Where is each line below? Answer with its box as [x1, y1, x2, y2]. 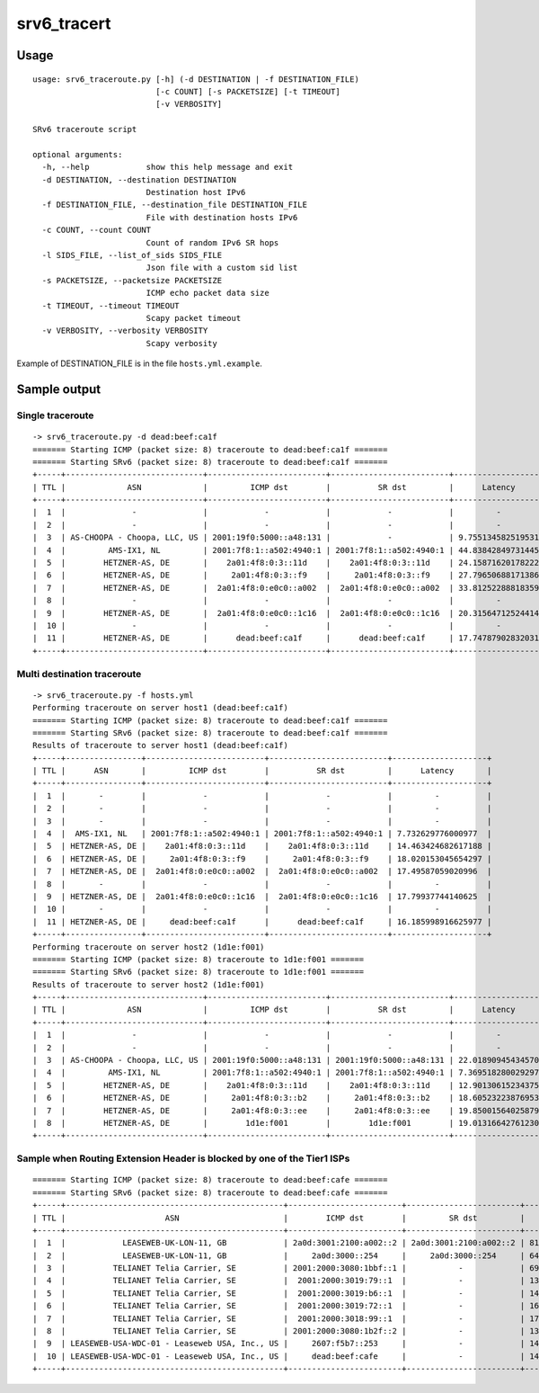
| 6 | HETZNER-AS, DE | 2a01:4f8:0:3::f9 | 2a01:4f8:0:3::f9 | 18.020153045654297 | [32, 853, 492, 863]
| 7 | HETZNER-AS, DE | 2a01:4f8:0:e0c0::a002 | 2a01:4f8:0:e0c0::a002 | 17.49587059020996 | [32, 866, 492, 877]
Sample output [16, 381, 102, 397]
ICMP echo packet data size [146, 288, 269, 299]
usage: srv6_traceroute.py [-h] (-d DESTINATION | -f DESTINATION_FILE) [32, 74, 359, 85]
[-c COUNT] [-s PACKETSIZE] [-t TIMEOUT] [155, 86, 340, 96]
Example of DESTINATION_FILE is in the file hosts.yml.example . [16, 358, 262, 369]
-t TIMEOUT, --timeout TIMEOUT [41, 300, 180, 310]
